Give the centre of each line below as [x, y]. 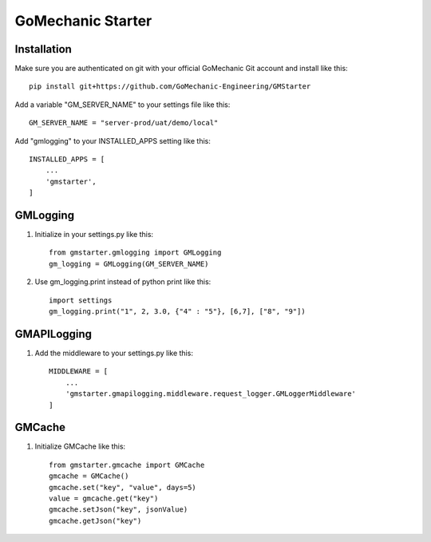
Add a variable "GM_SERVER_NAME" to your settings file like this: [123, 105]
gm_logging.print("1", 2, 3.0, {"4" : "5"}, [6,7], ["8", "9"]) [178, 312]
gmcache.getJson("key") [95, 520]
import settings [81, 300]
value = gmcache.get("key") [104, 498]
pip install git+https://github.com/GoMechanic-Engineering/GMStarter [170, 87]
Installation [43, 49]
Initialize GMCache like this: [80, 446]
